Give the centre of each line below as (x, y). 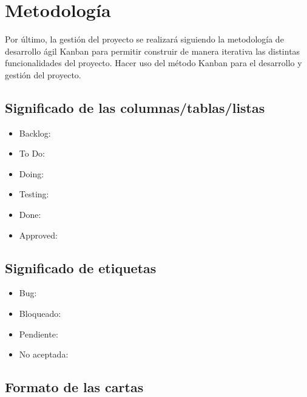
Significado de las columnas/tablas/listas (135, 107)
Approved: (38, 235)
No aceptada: (44, 354)
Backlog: (35, 133)
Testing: (34, 194)
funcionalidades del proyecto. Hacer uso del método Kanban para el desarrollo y (153, 63)
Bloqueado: (40, 314)
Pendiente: (39, 334)
